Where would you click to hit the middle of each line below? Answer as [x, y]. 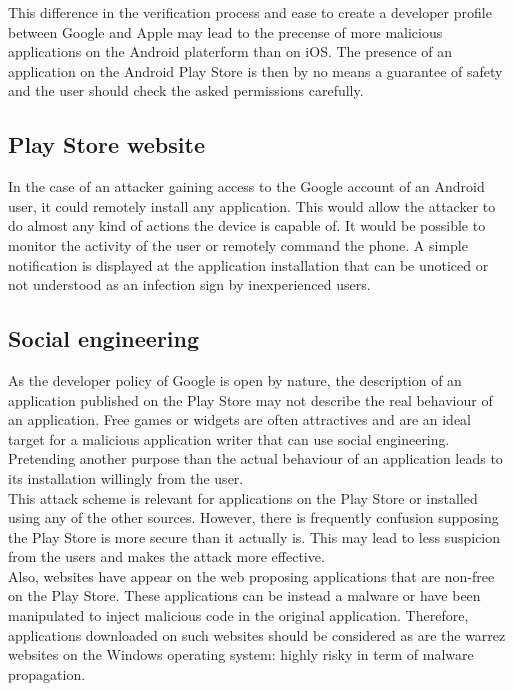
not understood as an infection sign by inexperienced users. [189, 284]
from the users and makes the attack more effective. [166, 556]
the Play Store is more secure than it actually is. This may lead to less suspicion [254, 536]
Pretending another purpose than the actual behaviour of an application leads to [255, 458]
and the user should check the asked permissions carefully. [186, 90]
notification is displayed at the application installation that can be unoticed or [248, 264]
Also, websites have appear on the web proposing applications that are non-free [251, 575]
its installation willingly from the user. [126, 477]
